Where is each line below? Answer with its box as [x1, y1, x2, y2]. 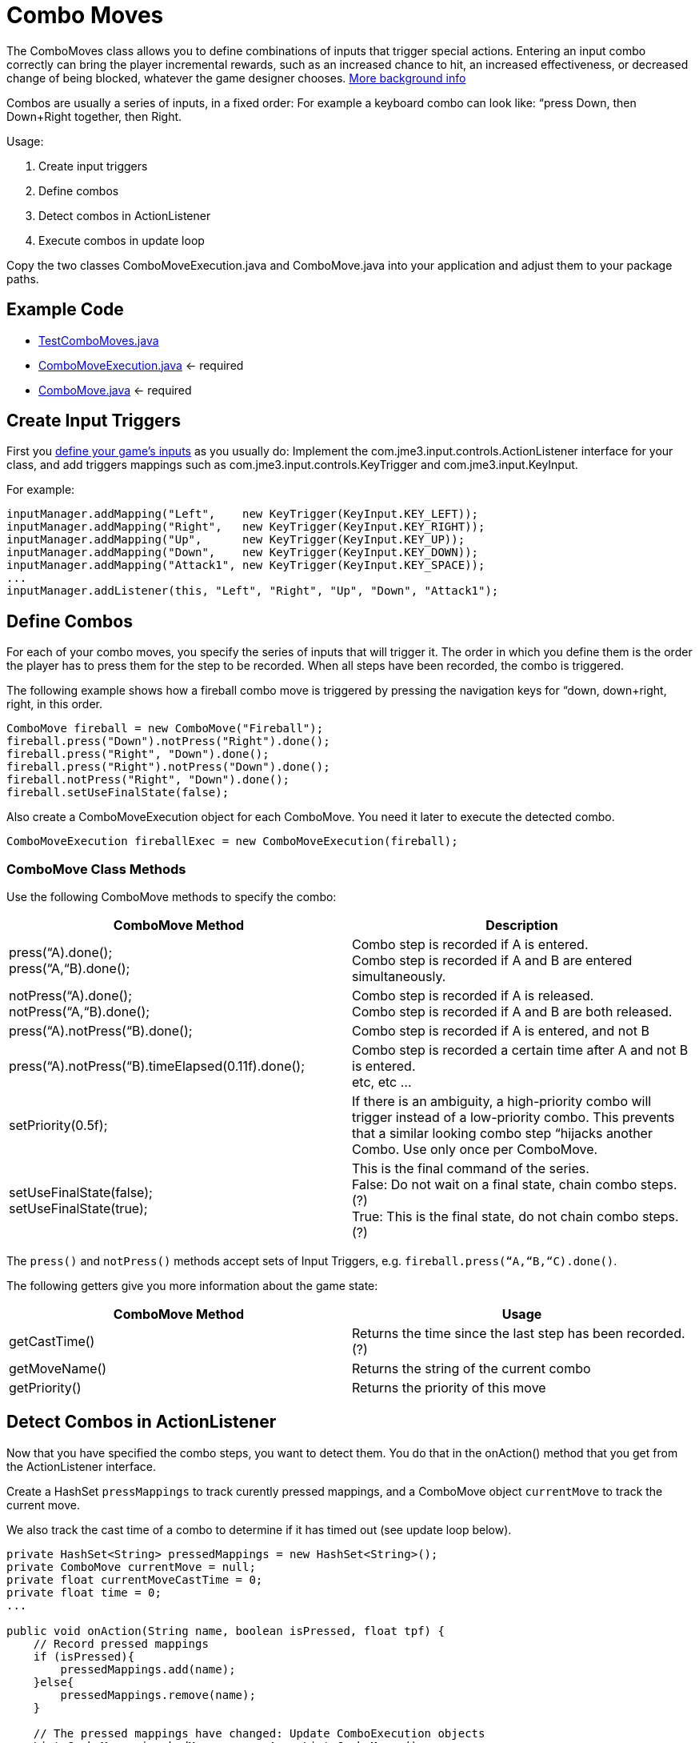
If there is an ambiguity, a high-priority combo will [352, 1093, 652, 1110]
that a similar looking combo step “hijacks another [352, 1125, 653, 1142]
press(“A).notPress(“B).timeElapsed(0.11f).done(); [9, 1058, 305, 1075]
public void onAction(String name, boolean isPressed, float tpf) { [6, 1624, 445, 1637]
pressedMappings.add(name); [60, 1662, 236, 1676]
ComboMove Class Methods [6, 860, 186, 877]
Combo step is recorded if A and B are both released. [352, 1004, 673, 1020]
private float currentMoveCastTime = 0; [6, 1573, 263, 1586]
